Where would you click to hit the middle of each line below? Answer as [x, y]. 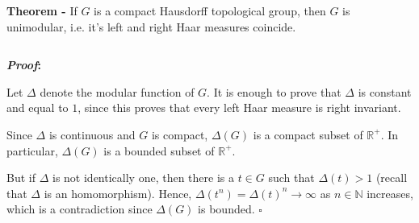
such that [291, 178]
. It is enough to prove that [274, 91]
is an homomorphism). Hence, [118, 193]
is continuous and [92, 134]
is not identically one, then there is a [143, 178]
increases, [390, 193]
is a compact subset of [308, 134]
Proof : [24, 65]
